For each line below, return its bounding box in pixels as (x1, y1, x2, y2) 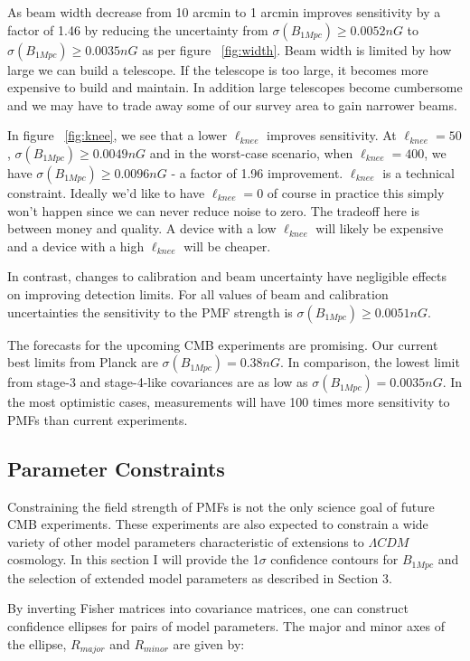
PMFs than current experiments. (7, 410, 188, 429)
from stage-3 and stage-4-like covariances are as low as (7, 373, 308, 392)
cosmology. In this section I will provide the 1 (7, 550, 259, 569)
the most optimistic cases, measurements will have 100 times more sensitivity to (7, 392, 450, 411)
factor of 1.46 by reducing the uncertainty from (7, 20, 268, 39)
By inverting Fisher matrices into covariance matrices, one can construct (7, 599, 409, 618)
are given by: (173, 634, 245, 653)
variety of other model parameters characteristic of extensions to (7, 532, 364, 551)
